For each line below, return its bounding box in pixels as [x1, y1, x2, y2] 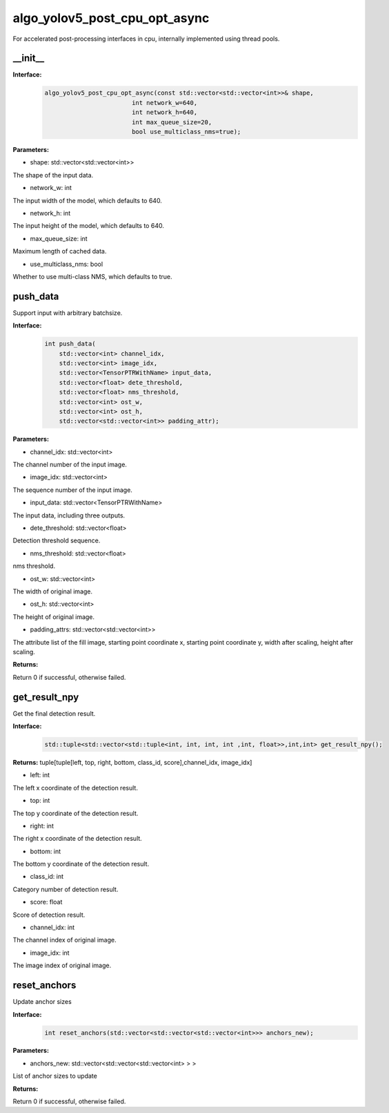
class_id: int [30, 873, 64, 881]
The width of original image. [12, 587, 93, 596]
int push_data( [44, 340, 96, 348]
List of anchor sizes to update [12, 1072, 98, 1081]
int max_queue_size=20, [131, 118, 212, 126]
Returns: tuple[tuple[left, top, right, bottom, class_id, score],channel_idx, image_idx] [12, 758, 252, 766]
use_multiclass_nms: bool [30, 260, 103, 268]
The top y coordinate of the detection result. [12, 809, 139, 817]
